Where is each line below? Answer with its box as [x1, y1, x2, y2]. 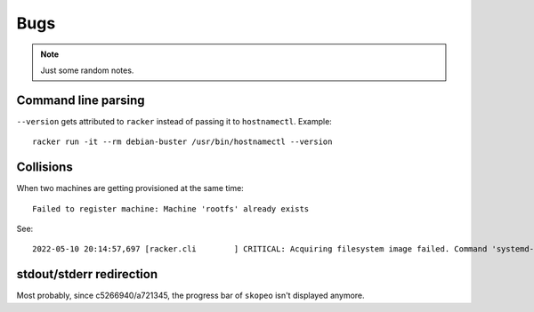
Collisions [16, 160, 73, 175]
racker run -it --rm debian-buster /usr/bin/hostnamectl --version [32, 137, 333, 147]
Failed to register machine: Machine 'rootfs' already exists [32, 204, 310, 213]
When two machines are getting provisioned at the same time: [16, 183, 244, 194]
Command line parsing [16, 92, 146, 108]
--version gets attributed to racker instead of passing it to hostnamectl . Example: [16, 116, 333, 126]
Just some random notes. [40, 65, 134, 76]
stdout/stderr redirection [16, 267, 158, 282]
